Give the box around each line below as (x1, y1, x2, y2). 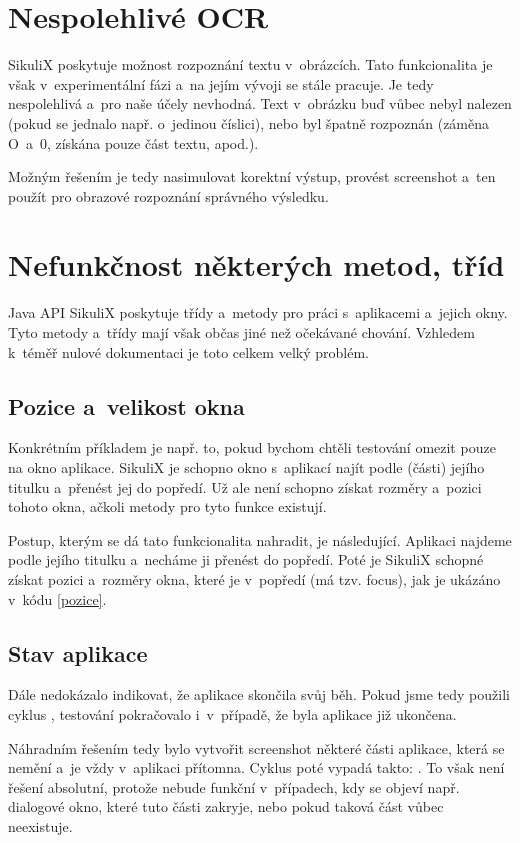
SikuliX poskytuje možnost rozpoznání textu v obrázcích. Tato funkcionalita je (8, 54, 493, 75)
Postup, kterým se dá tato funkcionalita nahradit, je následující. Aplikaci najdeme (8, 529, 512, 550)
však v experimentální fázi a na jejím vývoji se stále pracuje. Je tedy (8, 73, 434, 94)
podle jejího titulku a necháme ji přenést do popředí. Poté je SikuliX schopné (8, 549, 484, 570)
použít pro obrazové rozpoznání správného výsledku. (8, 185, 329, 206)
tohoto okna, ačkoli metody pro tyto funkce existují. (8, 496, 327, 517)
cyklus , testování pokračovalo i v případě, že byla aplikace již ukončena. (8, 703, 457, 724)
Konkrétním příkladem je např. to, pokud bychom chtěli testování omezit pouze (8, 437, 496, 458)
